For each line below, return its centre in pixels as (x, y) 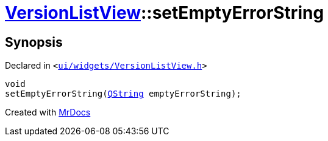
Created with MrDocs (48, 112)
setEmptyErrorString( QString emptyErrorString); (123, 94)
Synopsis (34, 42)
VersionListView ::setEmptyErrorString (165, 13)
